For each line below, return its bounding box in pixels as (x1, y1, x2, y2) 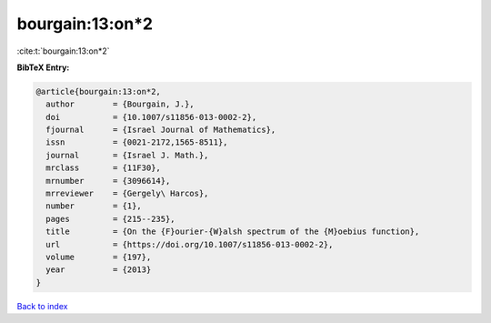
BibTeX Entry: (16, 62, 70, 73)
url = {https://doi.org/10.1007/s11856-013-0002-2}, (45, 239, 334, 249)
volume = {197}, (45, 252, 152, 262)
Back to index (16, 300, 68, 311)
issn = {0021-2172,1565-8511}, (45, 137, 228, 147)
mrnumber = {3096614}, (45, 176, 171, 186)
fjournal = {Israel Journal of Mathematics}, (45, 125, 276, 136)
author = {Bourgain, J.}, (45, 99, 195, 109)
